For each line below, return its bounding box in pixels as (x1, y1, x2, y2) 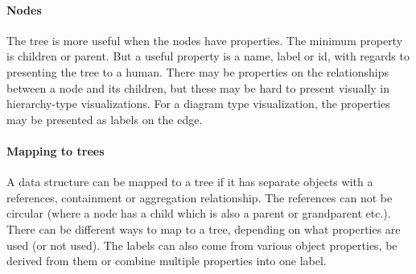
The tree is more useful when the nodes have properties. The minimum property (6, 31, 403, 48)
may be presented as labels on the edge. (6, 110, 203, 127)
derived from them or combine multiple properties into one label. (6, 252, 327, 269)
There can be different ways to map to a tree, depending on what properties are (6, 220, 401, 237)
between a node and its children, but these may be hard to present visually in (6, 79, 390, 96)
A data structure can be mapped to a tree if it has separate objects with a (6, 173, 373, 190)
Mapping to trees (6, 142, 105, 159)
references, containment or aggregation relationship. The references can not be (6, 189, 393, 205)
